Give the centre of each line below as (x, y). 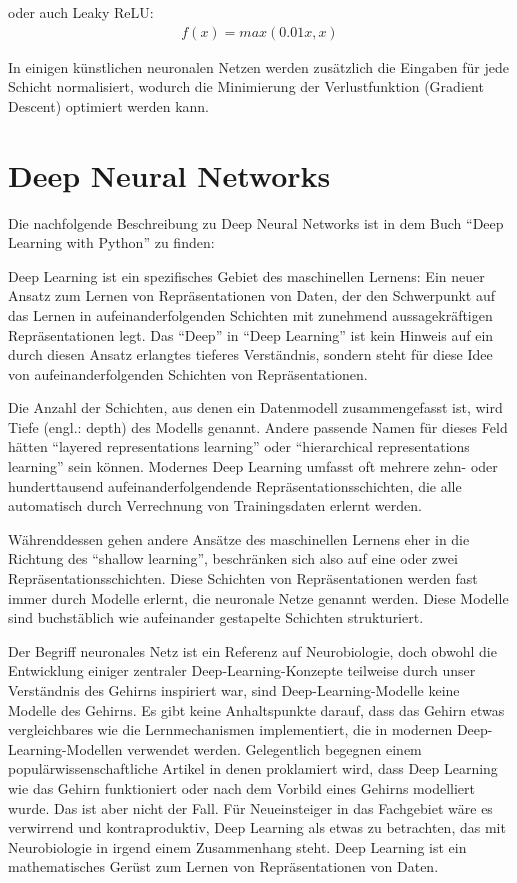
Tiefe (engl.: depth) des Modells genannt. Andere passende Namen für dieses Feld (258, 426)
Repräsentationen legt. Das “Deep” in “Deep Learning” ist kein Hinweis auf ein (251, 334)
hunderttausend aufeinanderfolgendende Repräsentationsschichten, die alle (235, 485)
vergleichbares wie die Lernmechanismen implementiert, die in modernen (230, 729)
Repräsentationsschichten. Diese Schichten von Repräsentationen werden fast (243, 578)
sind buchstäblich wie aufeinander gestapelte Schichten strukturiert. (216, 617)
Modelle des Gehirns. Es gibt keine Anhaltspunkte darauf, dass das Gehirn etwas (256, 709)
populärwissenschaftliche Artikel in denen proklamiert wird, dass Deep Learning (253, 768)
